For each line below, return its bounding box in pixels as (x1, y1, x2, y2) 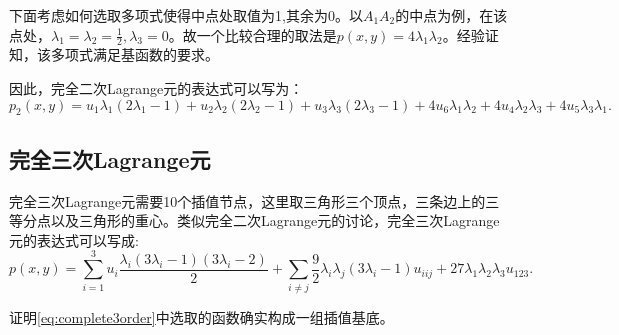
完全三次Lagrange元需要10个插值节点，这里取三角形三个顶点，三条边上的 (9, 190, 486, 211)
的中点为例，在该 (395, 5, 508, 25)
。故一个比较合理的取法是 (168, 24, 337, 45)
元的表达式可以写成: (9, 229, 139, 250)
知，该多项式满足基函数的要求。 (9, 44, 219, 65)
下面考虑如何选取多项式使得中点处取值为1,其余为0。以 (9, 5, 363, 25)
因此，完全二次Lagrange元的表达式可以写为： (9, 78, 304, 99)
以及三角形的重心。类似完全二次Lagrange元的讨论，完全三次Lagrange (50, 210, 500, 231)
